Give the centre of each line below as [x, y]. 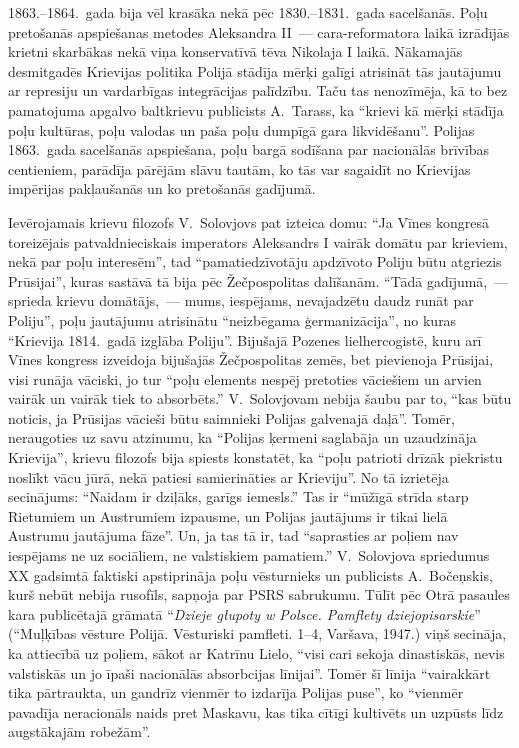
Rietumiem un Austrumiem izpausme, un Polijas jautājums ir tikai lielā [228, 515]
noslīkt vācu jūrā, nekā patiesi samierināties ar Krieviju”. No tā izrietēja [228, 476]
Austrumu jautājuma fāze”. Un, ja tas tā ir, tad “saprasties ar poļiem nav [233, 535]
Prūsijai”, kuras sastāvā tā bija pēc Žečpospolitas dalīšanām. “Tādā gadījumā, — [258, 280]
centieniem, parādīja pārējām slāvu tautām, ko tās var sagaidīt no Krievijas [239, 168]
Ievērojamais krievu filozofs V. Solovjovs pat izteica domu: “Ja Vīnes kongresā [248, 221]
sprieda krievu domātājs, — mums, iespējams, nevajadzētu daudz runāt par [241, 300]
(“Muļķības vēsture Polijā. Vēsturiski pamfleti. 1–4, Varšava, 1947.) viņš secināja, [257, 633]
